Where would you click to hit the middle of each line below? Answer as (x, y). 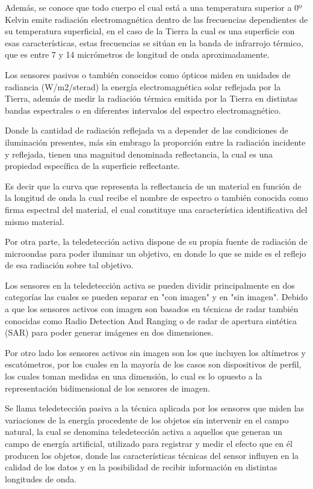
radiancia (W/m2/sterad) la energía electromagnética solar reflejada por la (143, 86)
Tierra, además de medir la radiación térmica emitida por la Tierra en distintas (151, 98)
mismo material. (35, 221)
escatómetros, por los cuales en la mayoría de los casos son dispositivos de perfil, (153, 364)
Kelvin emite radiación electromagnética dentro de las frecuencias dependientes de (156, 19)
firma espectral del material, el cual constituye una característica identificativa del (156, 209)
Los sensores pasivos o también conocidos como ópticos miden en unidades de (148, 74)
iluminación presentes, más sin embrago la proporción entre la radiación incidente (155, 142)
